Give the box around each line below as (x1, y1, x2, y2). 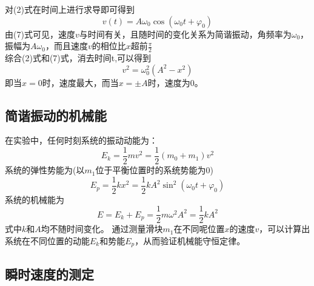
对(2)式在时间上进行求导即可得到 (5, 3, 135, 15)
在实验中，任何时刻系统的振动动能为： (5, 134, 158, 147)
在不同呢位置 (173, 222, 225, 235)
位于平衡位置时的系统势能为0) (95, 164, 213, 176)
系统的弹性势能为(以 (5, 164, 85, 176)
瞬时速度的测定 (5, 264, 94, 283)
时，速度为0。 (147, 76, 203, 88)
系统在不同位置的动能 (5, 234, 90, 247)
